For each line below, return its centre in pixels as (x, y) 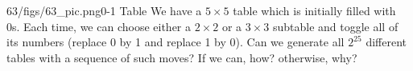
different (386, 42)
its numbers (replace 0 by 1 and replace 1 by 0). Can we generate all (176, 42)
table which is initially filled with (314, 10)
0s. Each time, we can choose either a (99, 26)
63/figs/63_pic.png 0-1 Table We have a (104, 10)
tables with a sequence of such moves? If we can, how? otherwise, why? (182, 57)
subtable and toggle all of (335, 26)
